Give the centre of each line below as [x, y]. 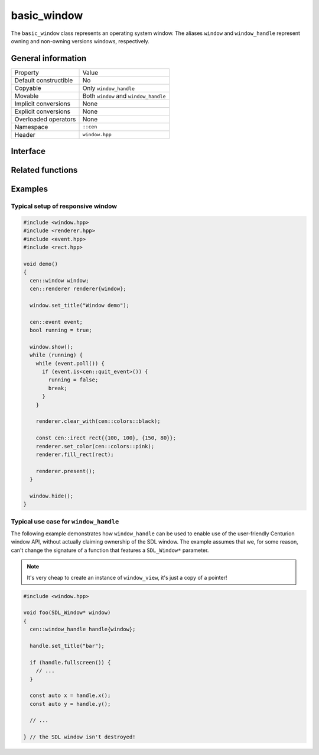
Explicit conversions [43, 111]
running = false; [73, 380]
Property [27, 72]
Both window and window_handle [124, 96]
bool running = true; [61, 330]
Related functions [44, 170]
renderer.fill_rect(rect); [75, 454]
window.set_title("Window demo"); [80, 305]
